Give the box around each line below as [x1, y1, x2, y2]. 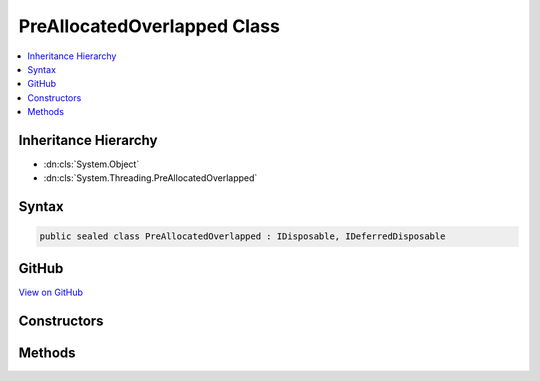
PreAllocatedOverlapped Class [18, 15, 280, 37]
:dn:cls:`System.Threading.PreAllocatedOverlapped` [43, 172, 258, 184]
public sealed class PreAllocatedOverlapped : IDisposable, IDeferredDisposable [39, 231, 446, 242]
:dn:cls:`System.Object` [43, 158, 140, 170]
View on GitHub [18, 286, 84, 298]
